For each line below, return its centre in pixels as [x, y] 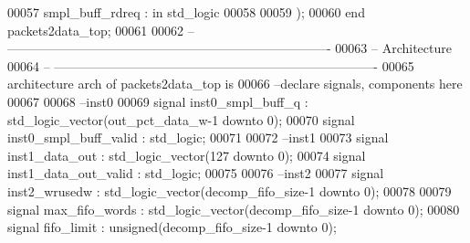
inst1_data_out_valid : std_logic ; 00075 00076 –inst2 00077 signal [196, 173]
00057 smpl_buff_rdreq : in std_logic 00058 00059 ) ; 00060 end [186, 12]
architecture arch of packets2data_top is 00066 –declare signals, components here [235, 84]
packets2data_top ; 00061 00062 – [101, 30]
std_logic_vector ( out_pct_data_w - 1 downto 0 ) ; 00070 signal [181, 119]
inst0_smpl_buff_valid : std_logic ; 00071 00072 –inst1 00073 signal [198, 137]
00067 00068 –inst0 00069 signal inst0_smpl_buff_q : [158, 101]
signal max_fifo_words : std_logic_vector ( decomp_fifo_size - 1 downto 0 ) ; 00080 [234, 209]
